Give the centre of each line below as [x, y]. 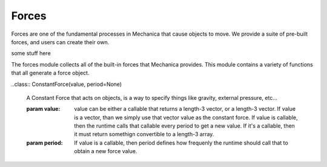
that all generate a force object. [50, 73]
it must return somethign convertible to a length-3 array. [144, 134]
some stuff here [31, 53]
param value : [43, 109]
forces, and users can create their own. [60, 42]
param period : [45, 143]
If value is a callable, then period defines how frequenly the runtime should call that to [181, 143]
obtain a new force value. [106, 151]
